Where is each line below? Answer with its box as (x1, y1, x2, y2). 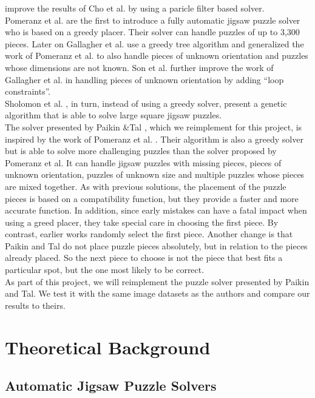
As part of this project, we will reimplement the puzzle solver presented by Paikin (5, 275, 310, 288)
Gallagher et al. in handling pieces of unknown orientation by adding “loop (5, 73, 284, 86)
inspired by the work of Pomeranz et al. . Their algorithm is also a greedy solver (5, 132, 303, 145)
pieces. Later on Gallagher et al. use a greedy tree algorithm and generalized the (5, 37, 304, 50)
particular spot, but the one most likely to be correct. (5, 263, 205, 276)
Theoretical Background (5, 334, 211, 359)
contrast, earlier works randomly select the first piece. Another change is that (5, 228, 293, 240)
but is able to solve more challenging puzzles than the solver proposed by (5, 144, 277, 157)
